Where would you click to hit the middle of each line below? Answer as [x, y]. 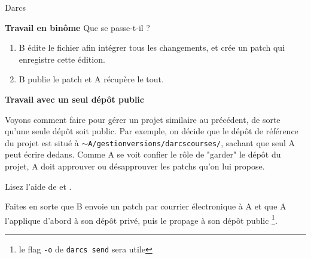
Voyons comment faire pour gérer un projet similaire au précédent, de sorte [143, 119]
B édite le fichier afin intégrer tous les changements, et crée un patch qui [152, 47]
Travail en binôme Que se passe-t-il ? [77, 27]
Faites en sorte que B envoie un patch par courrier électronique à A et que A [146, 206]
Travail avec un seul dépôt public [74, 99]
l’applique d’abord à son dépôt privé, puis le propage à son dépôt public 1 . [141, 219]
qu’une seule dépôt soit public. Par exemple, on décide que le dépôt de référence [152, 131]
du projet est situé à [42, 142]
